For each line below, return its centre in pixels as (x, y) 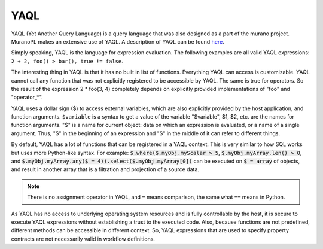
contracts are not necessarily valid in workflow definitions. (83, 239)
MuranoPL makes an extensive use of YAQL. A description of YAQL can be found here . (118, 41)
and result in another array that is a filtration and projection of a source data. (105, 169)
